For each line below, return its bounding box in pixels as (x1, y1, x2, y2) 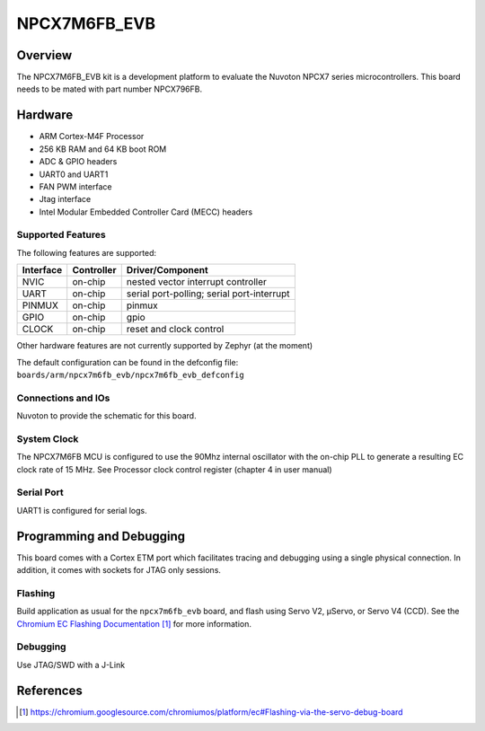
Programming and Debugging (16, 528, 186, 543)
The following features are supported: (16, 247, 157, 258)
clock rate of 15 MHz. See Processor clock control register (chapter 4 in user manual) (16, 463, 332, 475)
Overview (16, 48, 73, 63)
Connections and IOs (16, 392, 110, 404)
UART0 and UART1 (39, 169, 109, 180)
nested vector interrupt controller (126, 276, 267, 288)
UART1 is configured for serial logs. (16, 505, 147, 515)
